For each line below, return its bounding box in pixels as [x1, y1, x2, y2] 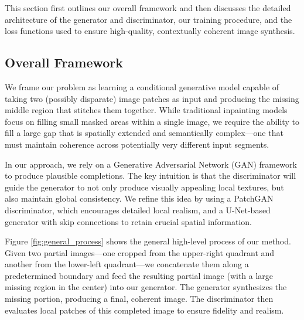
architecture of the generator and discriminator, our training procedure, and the [5, 13, 292, 25]
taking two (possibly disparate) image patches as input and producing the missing [5, 92, 299, 104]
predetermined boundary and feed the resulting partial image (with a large [5, 269, 274, 281]
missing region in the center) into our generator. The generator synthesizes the [5, 281, 287, 293]
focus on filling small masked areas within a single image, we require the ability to [5, 115, 299, 127]
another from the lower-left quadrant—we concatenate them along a [5, 258, 249, 270]
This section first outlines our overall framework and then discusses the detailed [5, 2, 291, 13]
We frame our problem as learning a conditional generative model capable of [5, 80, 279, 93]
